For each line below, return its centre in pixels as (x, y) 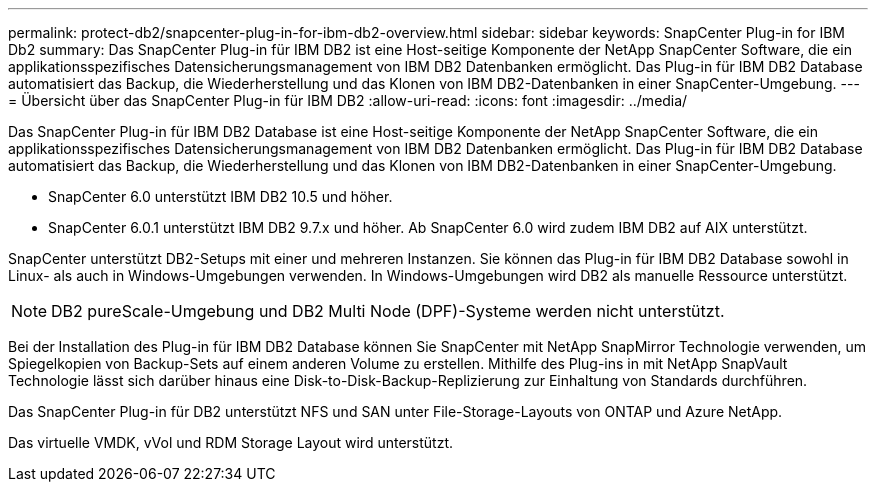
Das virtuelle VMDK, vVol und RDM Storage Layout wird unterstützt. (231, 442)
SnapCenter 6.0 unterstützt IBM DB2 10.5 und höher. (220, 196)
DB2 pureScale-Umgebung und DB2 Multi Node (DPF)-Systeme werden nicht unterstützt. (388, 311)
